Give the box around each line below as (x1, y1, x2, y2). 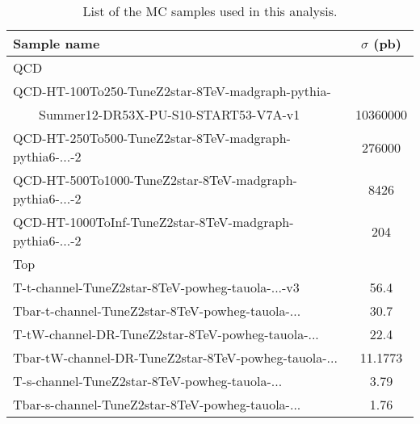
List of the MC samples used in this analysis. (82, 2, 338, 20)
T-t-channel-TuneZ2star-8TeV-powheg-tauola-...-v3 (13, 278, 300, 296)
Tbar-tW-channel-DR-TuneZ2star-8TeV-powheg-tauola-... (13, 348, 338, 367)
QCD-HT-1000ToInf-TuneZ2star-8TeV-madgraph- (13, 212, 294, 231)
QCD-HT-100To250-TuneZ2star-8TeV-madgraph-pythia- (13, 82, 331, 100)
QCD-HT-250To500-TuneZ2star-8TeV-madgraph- (13, 128, 291, 147)
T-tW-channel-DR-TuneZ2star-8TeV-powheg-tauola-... (13, 325, 319, 343)
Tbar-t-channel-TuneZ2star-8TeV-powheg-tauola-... (13, 301, 301, 320)
